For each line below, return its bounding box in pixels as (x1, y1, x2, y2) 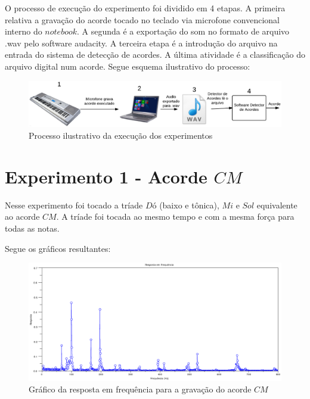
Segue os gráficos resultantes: (5, 242, 111, 254)
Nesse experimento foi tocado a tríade (5, 198, 143, 211)
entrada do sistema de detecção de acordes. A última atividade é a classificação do (5, 48, 305, 61)
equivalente (256, 198, 297, 211)
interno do (5, 25, 42, 38)
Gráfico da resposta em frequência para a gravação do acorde (29, 383, 252, 395)
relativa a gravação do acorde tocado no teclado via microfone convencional (5, 13, 280, 26)
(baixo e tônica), (159, 198, 219, 211)
